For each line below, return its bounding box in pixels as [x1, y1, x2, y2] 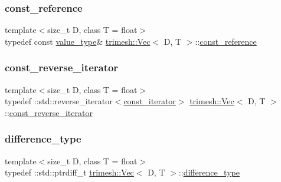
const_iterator [123, 95, 176, 107]
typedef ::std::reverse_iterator [5, 95, 113, 107]
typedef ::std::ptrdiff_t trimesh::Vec [5, 166, 134, 178]
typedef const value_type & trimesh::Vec [5, 35, 151, 47]
